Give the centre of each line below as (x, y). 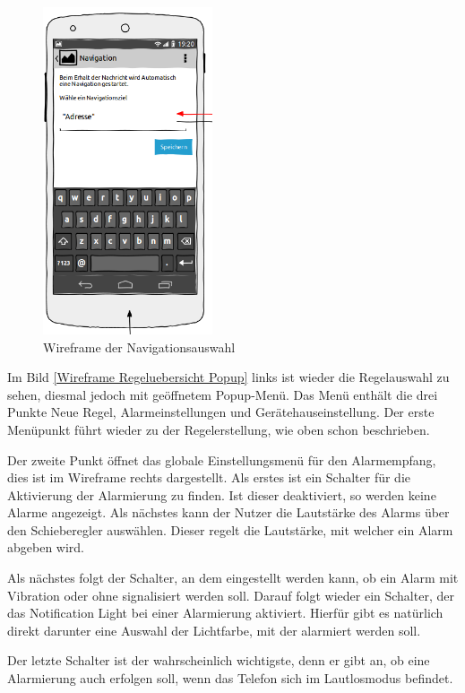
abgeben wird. (46, 547)
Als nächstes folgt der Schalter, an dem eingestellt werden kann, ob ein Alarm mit (233, 578)
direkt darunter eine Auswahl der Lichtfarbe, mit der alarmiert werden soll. (214, 630)
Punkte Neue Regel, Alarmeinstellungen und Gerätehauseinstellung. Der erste (221, 412)
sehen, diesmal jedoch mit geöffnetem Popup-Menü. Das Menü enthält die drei (223, 394)
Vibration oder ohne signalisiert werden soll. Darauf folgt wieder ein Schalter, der (231, 595)
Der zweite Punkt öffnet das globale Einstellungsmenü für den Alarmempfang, (222, 459)
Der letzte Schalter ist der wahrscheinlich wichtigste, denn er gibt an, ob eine (219, 660)
